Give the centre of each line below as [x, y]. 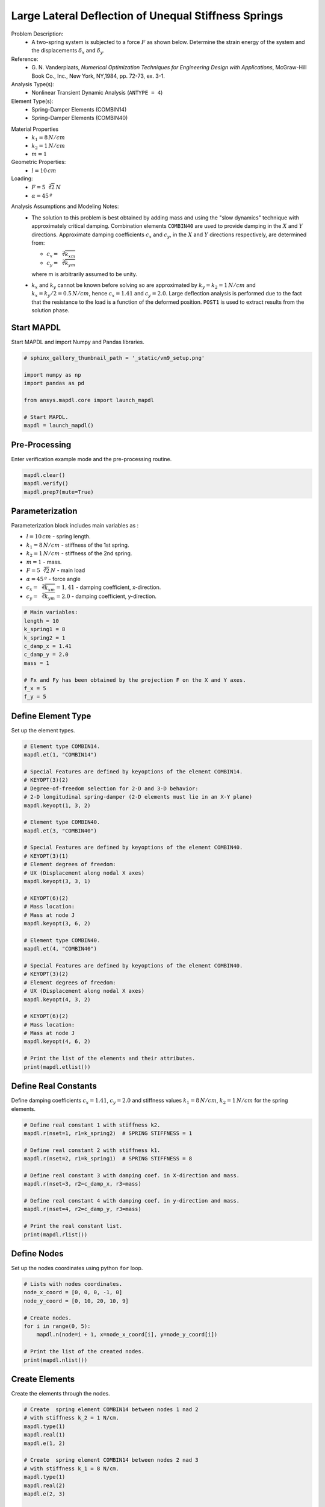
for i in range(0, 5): [57, 1326]
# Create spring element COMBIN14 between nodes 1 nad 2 [111, 1410]
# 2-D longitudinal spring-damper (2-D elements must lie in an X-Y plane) [138, 797]
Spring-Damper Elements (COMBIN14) [79, 110]
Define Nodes [37, 1254]
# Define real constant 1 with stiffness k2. [92, 1125]
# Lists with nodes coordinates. [73, 1284]
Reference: [25, 59]
